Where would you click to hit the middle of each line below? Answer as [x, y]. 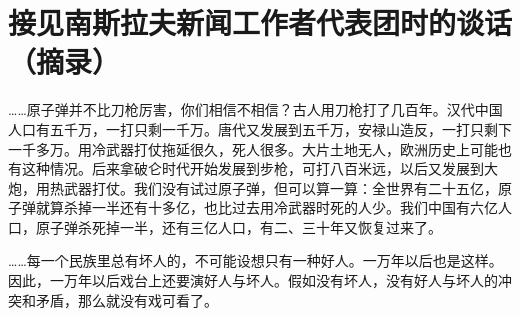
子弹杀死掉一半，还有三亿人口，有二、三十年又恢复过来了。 [245, 226]
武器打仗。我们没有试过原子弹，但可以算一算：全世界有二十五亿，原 [287, 187]
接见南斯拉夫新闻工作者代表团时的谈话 [260, 22]
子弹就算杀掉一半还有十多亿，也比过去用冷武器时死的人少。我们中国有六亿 [253, 207]
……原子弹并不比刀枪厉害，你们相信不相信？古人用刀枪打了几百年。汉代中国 [255, 109]
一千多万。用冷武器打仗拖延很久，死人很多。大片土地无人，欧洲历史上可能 [253, 148]
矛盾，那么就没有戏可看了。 [126, 299]
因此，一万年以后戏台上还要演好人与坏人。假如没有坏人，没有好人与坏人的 [253, 280]
